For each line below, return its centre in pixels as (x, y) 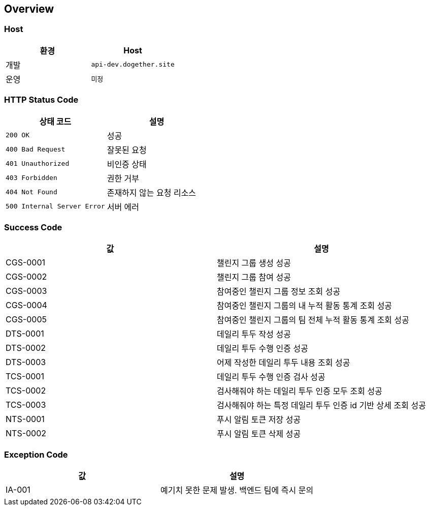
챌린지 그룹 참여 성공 (254, 277)
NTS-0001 (25, 419)
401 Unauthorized (38, 164)
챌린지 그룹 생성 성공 (254, 263)
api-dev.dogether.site (133, 65)
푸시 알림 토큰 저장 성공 (259, 420)
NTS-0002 (26, 433)
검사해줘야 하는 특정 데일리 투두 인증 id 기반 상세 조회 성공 (321, 406)
